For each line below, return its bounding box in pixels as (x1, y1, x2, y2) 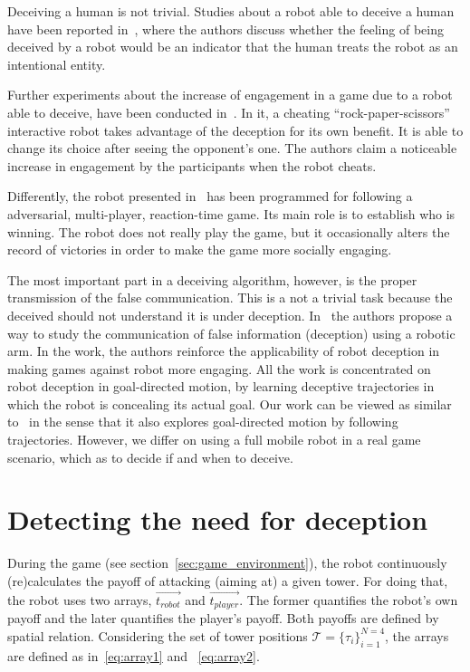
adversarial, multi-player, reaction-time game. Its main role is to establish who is (7, 204, 456, 223)
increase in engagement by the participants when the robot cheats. (7, 156, 377, 175)
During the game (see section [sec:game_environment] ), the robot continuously (7, 553, 447, 572)
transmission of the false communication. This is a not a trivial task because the (7, 288, 453, 307)
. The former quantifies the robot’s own (239, 590, 458, 609)
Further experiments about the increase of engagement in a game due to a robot (7, 85, 453, 104)
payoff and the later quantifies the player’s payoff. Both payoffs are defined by (7, 609, 439, 628)
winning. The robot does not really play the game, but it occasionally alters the (7, 222, 450, 241)
